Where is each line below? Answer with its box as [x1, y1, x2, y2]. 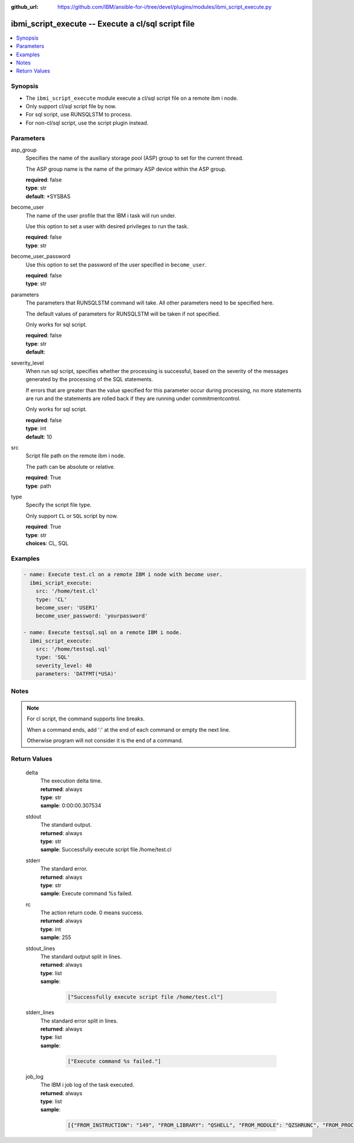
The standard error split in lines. [40, 1017, 118, 1024]
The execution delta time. [40, 777, 103, 784]
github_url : [11, 4, 38, 10]
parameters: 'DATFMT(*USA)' [35, 671, 117, 677]
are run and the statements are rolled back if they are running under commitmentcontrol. [25, 395, 241, 402]
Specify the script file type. [25, 501, 91, 508]
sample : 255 [40, 934, 71, 941]
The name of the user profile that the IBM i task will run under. [25, 212, 176, 219]
